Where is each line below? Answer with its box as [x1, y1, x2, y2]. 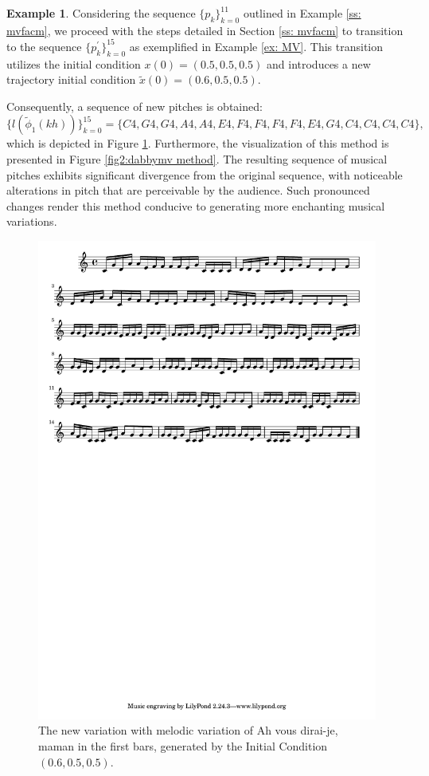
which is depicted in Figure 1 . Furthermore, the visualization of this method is [6, 135, 389, 152]
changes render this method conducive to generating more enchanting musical [6, 197, 385, 214]
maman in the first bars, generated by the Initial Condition [38, 737, 328, 754]
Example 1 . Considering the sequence [6, 5, 196, 21]
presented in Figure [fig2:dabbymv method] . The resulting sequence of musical [6, 151, 388, 167]
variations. [6, 213, 57, 230]
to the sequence [6, 37, 82, 54]
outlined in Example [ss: [243, 5, 361, 21]
